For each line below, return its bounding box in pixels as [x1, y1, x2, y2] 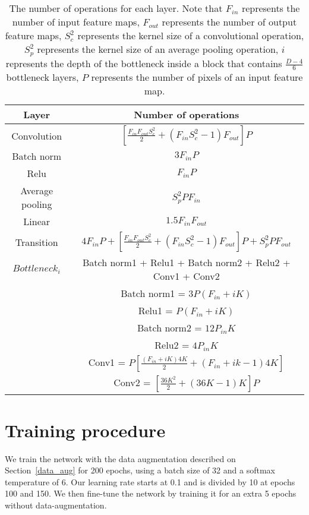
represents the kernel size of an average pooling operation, [37, 42, 279, 56]
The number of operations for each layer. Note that [9, 1, 223, 15]
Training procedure [5, 418, 166, 442]
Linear [23, 214, 51, 229]
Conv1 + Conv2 [153, 269, 220, 283]
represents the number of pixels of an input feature [91, 70, 303, 84]
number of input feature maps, [12, 15, 140, 29]
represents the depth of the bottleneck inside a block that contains [5, 56, 282, 70]
